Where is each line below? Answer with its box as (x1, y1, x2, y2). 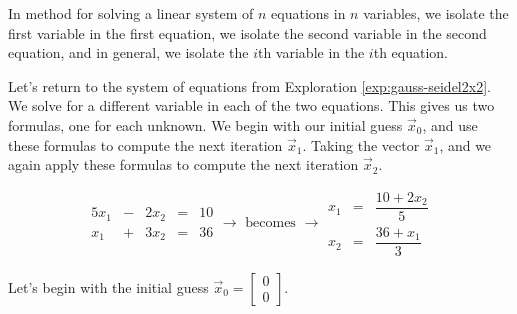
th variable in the (257, 42, 365, 63)
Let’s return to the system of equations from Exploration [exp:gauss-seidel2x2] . (8, 75, 491, 96)
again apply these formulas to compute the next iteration (8, 154, 359, 175)
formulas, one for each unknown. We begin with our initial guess (8, 114, 403, 135)
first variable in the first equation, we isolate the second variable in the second (8, 22, 487, 43)
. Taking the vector (302, 134, 420, 155)
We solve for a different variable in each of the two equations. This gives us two (8, 95, 495, 116)
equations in (271, 3, 346, 23)
